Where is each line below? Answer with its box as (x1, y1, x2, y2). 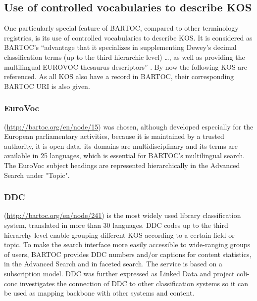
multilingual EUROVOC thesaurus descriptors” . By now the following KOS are (4, 61, 248, 72)
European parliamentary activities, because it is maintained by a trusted (4, 131, 224, 141)
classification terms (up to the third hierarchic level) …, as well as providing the (4, 51, 245, 62)
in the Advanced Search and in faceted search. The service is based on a (4, 258, 222, 269)
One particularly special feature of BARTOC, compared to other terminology (4, 23, 239, 33)
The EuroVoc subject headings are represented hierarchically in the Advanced (4, 160, 240, 170)
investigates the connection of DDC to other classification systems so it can (19, 278, 248, 288)
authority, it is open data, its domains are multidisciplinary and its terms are (4, 140, 238, 151)
